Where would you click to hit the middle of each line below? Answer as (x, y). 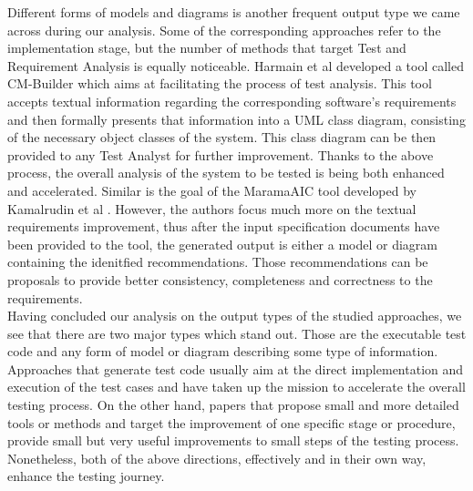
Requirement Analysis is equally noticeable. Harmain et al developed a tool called (236, 65)
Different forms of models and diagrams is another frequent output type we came (234, 12)
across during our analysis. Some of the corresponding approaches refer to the (224, 30)
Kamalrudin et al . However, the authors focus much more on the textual (212, 208)
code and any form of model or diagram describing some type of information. (223, 351)
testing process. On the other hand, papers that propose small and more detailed (233, 405)
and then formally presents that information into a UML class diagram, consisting (236, 119)
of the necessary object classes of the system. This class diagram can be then (222, 137)
